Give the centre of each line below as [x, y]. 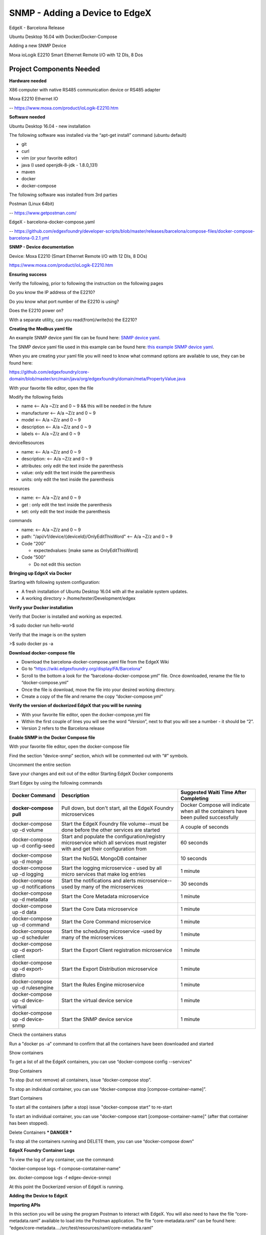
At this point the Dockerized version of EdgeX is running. [66, 1187]
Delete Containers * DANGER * [41, 1132]
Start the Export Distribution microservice [109, 969]
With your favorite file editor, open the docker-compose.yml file [86, 714]
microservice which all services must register [114, 843]
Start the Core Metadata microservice [105, 897]
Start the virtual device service [97, 1000]
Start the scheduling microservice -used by [112, 931]
